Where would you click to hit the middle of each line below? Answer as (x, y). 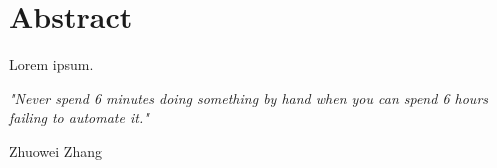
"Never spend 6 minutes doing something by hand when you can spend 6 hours (249, 97)
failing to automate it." (79, 117)
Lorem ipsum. (51, 64)
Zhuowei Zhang (55, 150)
